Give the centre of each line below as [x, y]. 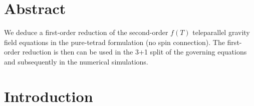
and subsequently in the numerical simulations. [76, 61]
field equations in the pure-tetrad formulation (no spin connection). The [114, 42]
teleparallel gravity [221, 32]
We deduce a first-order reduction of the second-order [86, 32]
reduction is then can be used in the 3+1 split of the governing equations [135, 52]
